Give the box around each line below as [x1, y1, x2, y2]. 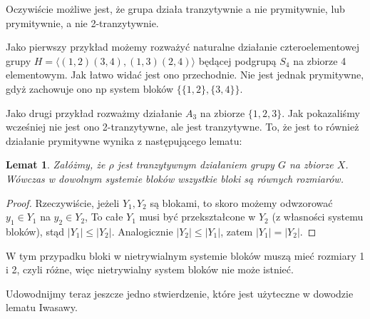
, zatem [220, 223, 253, 238]
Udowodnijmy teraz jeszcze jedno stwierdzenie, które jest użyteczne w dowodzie [6, 285, 354, 300]
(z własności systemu [272, 209, 364, 224]
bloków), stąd [6, 223, 65, 238]
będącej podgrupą [198, 53, 277, 68]
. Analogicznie [111, 223, 173, 238]
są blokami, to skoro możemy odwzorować [150, 195, 333, 210]
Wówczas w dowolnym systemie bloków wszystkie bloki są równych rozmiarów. [6, 171, 344, 186]
